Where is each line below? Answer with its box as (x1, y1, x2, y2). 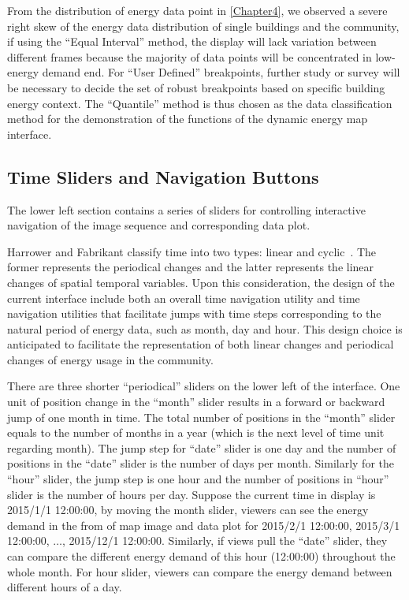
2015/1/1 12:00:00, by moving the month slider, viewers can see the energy (7, 501, 369, 518)
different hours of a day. (7, 579, 122, 595)
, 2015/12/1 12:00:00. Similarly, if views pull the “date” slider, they (62, 532, 388, 549)
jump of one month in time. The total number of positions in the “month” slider (7, 408, 396, 425)
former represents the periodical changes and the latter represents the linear (7, 259, 374, 275)
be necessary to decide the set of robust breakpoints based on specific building (7, 79, 385, 95)
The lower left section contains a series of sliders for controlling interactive (7, 201, 366, 218)
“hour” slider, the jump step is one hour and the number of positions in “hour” (7, 471, 389, 487)
